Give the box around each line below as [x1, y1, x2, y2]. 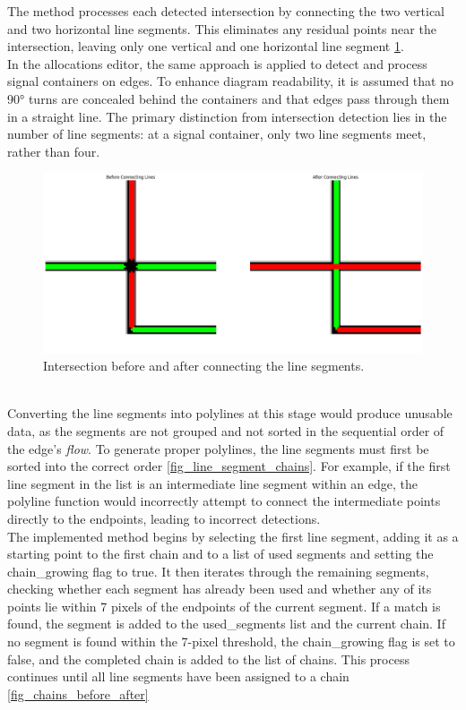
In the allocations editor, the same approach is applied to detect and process [7, 54, 427, 73]
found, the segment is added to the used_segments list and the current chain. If [7, 614, 445, 633]
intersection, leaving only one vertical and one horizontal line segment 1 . [7, 37, 404, 56]
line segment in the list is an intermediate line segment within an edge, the [7, 474, 419, 492]
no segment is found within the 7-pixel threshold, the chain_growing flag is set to [7, 632, 455, 651]
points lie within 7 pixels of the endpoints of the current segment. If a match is [7, 596, 441, 615]
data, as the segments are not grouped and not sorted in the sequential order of [7, 421, 444, 440]
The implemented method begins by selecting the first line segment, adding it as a [7, 526, 459, 545]
